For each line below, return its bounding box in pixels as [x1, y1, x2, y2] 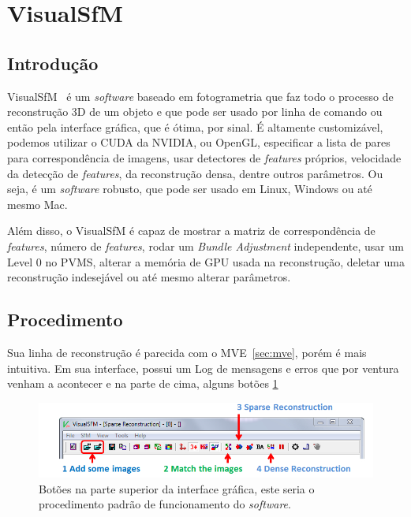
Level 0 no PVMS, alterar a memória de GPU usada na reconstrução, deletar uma [7, 253, 405, 270]
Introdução [7, 50, 99, 75]
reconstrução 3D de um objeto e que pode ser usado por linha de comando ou [7, 103, 383, 120]
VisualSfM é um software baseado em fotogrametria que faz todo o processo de [7, 87, 394, 104]
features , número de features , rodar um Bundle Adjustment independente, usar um [7, 237, 404, 254]
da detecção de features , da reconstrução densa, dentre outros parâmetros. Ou [7, 165, 383, 181]
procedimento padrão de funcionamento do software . [39, 496, 291, 512]
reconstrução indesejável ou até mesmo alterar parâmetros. [7, 269, 291, 285]
